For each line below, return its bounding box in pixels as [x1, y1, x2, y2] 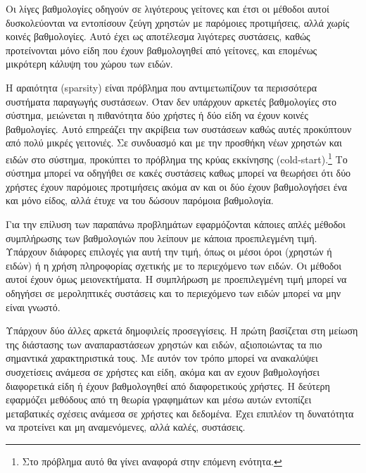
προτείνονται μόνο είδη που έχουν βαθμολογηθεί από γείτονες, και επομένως [6, 42, 317, 57]
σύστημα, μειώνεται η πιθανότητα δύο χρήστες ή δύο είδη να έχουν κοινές [6, 108, 308, 122]
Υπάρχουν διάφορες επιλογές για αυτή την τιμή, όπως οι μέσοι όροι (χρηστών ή [6, 244, 332, 259]
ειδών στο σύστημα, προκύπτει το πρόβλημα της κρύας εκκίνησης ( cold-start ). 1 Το [6, 149, 348, 166]
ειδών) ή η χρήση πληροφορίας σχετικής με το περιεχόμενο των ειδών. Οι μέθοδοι [6, 258, 342, 272]
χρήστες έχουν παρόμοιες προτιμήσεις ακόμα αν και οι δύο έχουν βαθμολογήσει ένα [6, 179, 348, 194]
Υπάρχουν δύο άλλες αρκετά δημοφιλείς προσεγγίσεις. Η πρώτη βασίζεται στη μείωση [6, 323, 358, 338]
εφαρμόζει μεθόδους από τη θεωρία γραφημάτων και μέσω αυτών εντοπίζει [6, 392, 312, 407]
